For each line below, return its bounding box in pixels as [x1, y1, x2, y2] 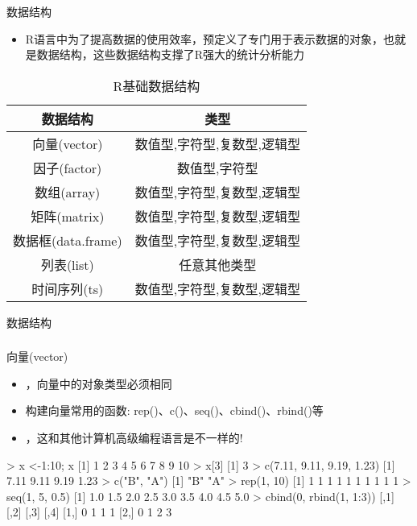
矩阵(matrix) [31, 206, 105, 226]
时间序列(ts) [31, 279, 104, 298]
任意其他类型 [179, 255, 257, 274]
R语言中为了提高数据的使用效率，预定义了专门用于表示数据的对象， [25, 30, 384, 47]
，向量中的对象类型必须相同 [25, 375, 172, 391]
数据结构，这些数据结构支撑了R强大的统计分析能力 [36, 46, 305, 63]
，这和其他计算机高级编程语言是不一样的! [25, 429, 243, 446]
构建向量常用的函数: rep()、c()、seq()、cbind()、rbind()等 [25, 402, 324, 419]
